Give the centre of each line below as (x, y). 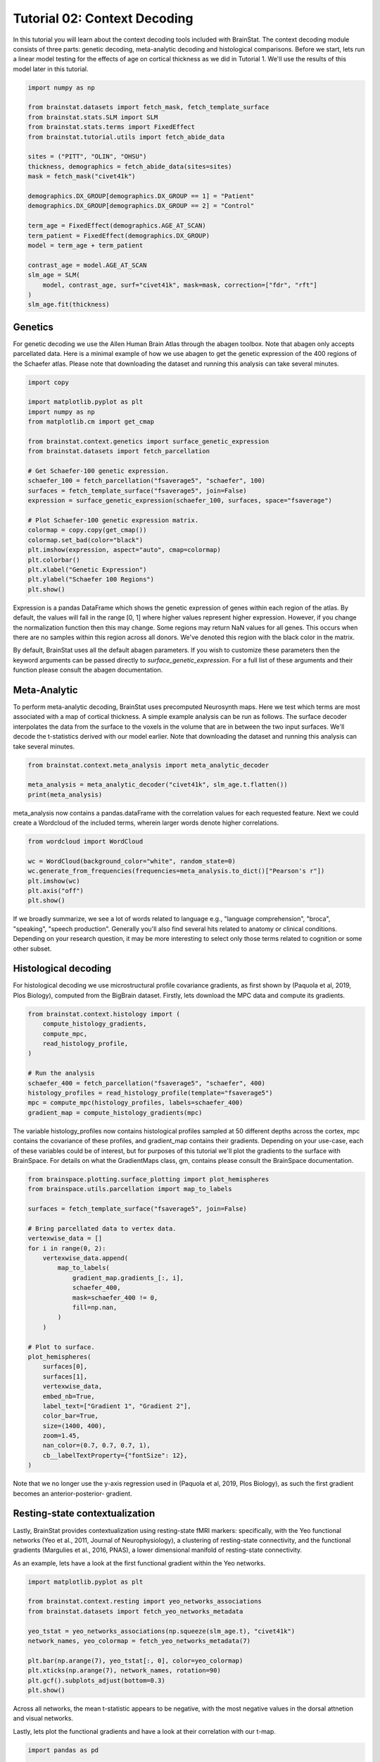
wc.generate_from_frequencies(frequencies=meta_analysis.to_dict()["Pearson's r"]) (176, 871)
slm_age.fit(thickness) (69, 304)
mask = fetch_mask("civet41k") (82, 177)
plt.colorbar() (54, 560)
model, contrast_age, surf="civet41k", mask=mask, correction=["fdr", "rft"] (180, 285)
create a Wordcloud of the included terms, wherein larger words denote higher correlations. (146, 823)
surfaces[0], (65, 1367)
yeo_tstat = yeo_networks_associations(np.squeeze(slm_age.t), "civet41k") (161, 1631)
